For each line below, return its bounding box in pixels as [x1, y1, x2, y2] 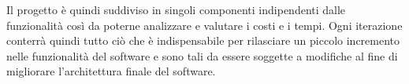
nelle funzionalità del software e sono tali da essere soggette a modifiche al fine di [6, 47, 398, 64]
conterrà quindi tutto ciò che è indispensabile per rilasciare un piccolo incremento [6, 32, 400, 49]
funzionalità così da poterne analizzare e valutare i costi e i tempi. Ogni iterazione [6, 16, 403, 33]
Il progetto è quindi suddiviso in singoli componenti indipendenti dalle [6, 2, 346, 17]
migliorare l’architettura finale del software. [6, 63, 216, 79]
